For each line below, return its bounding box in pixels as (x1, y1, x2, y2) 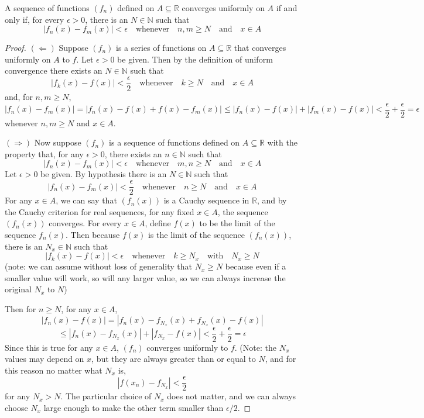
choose (5, 401, 28, 413)
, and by (257, 194, 287, 206)
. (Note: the (234, 341, 276, 353)
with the (267, 136, 298, 148)
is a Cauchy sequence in (163, 194, 249, 206)
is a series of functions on (116, 42, 207, 54)
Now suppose (34, 136, 81, 148)
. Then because (66, 228, 120, 240)
